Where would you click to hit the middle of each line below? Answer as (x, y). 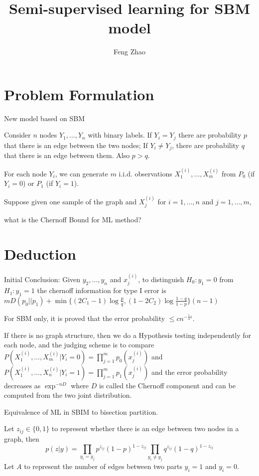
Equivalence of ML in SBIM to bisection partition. (81, 411)
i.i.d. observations (145, 173)
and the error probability (189, 372)
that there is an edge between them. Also (67, 155)
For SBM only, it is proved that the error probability (85, 318)
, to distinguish (161, 279)
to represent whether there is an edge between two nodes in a (145, 428)
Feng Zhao (129, 52)
